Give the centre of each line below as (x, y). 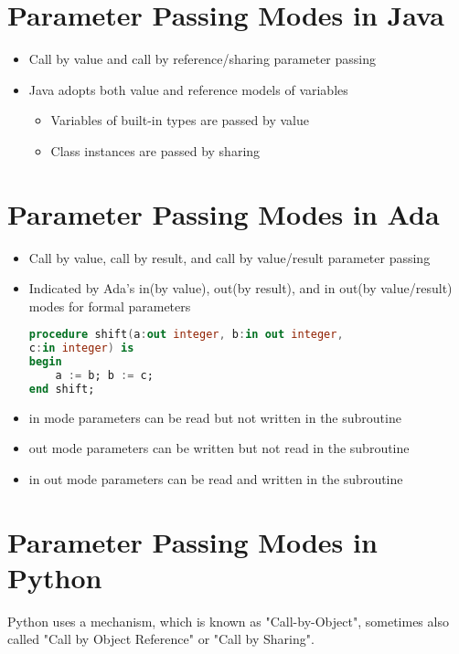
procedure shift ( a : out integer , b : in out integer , (186, 335)
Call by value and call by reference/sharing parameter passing (202, 59)
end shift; (62, 389)
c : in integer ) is (81, 348)
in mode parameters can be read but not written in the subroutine (215, 417)
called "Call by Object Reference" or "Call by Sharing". (161, 639)
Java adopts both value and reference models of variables (188, 89)
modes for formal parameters (110, 306)
